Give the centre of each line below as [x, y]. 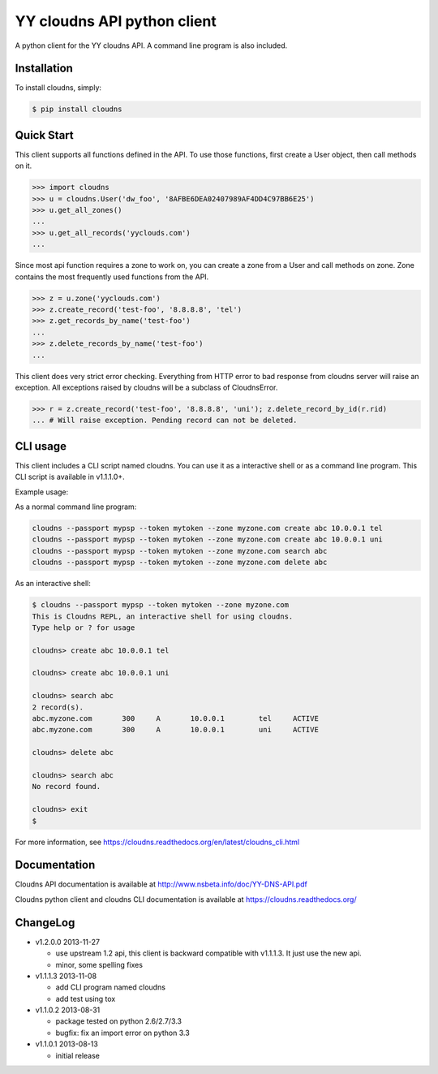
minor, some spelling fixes [99, 964]
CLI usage [41, 446]
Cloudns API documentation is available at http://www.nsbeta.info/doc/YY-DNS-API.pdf [161, 884]
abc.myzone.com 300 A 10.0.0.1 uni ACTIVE [176, 730]
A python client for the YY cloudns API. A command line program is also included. [151, 45]
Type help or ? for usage [84, 628]
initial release [78, 1055]
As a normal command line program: [76, 507]
